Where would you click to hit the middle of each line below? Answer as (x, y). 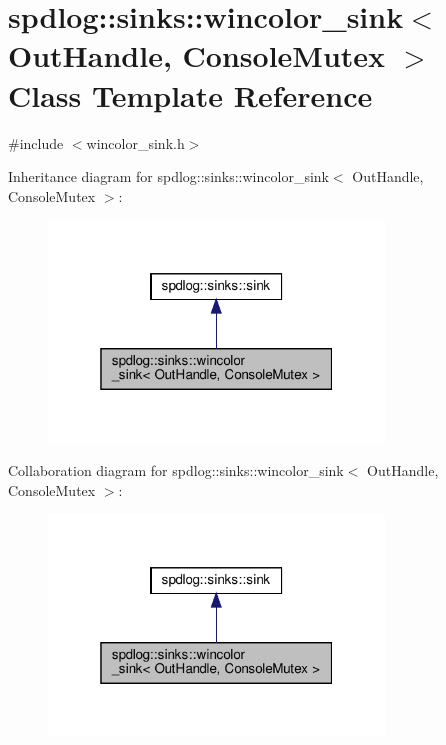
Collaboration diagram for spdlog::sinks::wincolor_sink (176, 470)
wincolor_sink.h (135, 142)
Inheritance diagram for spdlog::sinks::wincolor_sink (168, 176)
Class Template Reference (190, 94)
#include (36, 142)
